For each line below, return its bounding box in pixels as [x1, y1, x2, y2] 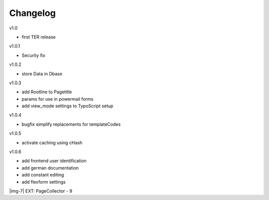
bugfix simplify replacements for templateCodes [21, 121, 121, 127]
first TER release [21, 34, 56, 40]
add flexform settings [21, 179, 66, 185]
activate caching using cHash [21, 140, 83, 146]
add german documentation [21, 165, 79, 171]
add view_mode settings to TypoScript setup [21, 103, 114, 109]
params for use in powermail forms [21, 96, 94, 102]
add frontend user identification [21, 158, 87, 164]
